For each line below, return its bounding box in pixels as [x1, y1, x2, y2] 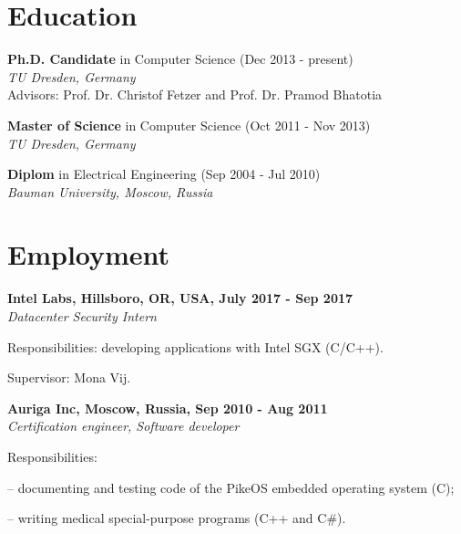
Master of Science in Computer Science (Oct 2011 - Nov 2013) [7, 115, 371, 134]
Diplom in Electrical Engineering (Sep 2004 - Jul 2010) [7, 164, 321, 183]
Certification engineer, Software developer [7, 416, 240, 435]
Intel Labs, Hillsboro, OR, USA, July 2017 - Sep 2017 [7, 288, 353, 308]
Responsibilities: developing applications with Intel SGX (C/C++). [7, 337, 384, 356]
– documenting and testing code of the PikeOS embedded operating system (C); [7, 477, 455, 497]
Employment [7, 236, 170, 273]
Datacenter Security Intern [7, 307, 157, 325]
